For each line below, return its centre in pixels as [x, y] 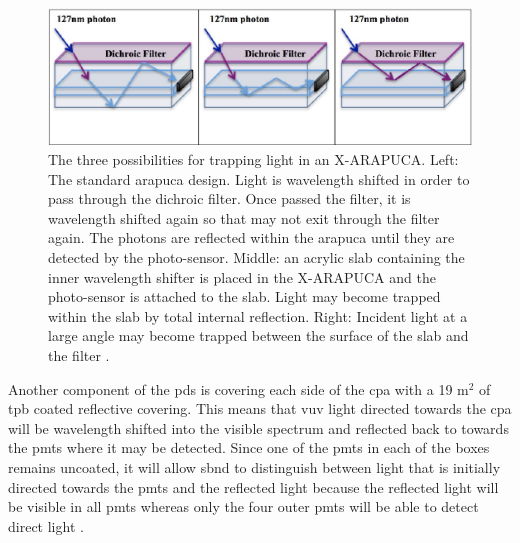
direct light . [46, 525]
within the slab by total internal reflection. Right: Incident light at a [258, 315]
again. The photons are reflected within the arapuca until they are [251, 237]
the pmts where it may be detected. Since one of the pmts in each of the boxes [249, 447]
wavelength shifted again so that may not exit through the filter [244, 217]
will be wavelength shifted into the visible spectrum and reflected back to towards [258, 427]
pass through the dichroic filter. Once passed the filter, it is [229, 198]
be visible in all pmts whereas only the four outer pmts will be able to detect [243, 506]
